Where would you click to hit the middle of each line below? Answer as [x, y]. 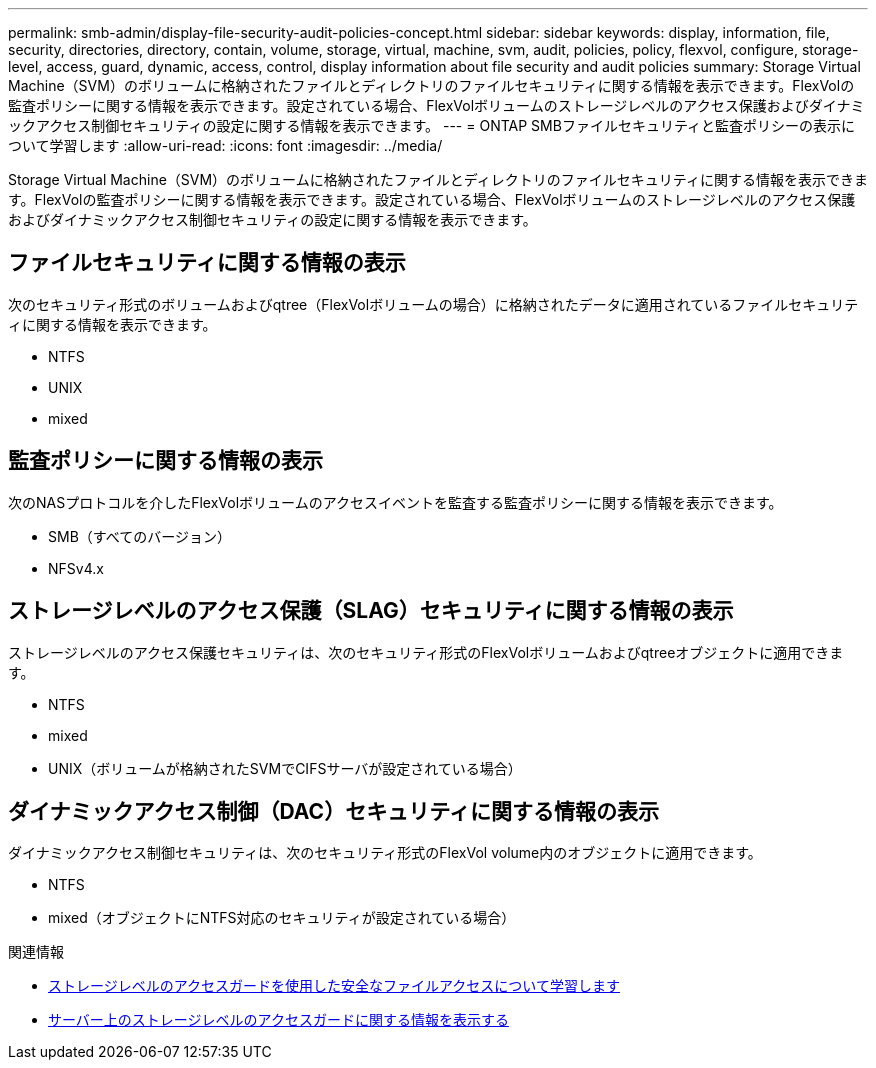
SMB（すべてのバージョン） [139, 536]
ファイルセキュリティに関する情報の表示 [207, 263]
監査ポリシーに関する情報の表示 [165, 461]
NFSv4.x [76, 568]
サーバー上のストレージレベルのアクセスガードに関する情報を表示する [278, 1020]
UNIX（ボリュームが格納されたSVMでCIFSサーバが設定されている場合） [285, 768]
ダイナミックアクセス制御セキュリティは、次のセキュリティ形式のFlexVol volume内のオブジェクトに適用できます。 [385, 853]
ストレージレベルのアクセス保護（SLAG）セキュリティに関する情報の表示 [371, 611]
